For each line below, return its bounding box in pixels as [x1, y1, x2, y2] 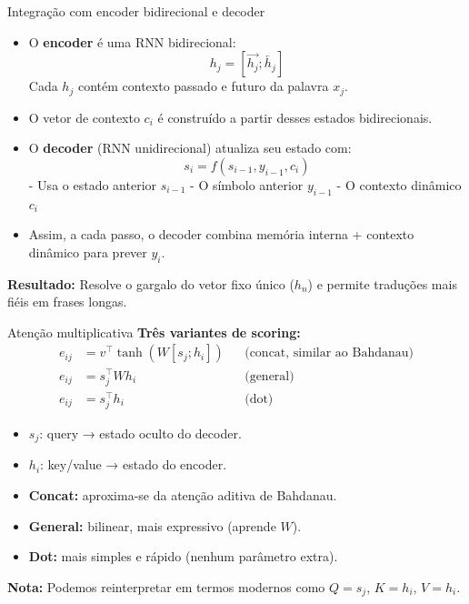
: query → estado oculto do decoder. [39, 423, 242, 442]
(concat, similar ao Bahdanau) [244, 347, 414, 360]
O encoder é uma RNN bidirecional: [28, 32, 236, 51]
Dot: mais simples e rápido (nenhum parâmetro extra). [28, 547, 338, 566]
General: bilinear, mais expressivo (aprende [28, 516, 276, 535]
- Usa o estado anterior [28, 175, 157, 194]
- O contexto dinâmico [336, 175, 462, 194]
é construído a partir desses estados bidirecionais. [157, 107, 433, 126]
